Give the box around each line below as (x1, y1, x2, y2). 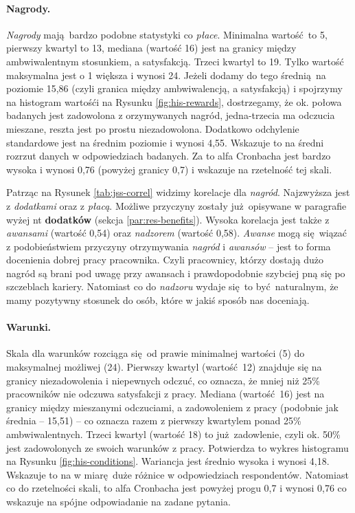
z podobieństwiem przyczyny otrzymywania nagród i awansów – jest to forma (6, 239, 331, 253)
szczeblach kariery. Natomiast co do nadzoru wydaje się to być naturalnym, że (6, 279, 339, 294)
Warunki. (6, 320, 51, 334)
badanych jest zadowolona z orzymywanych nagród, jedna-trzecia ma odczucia (6, 108, 335, 122)
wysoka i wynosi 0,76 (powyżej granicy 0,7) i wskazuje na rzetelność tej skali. (6, 162, 332, 176)
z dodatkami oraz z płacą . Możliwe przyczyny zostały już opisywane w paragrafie (6, 198, 347, 212)
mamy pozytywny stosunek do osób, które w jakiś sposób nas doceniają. (6, 293, 310, 307)
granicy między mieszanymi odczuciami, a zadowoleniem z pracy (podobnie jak (6, 400, 339, 414)
